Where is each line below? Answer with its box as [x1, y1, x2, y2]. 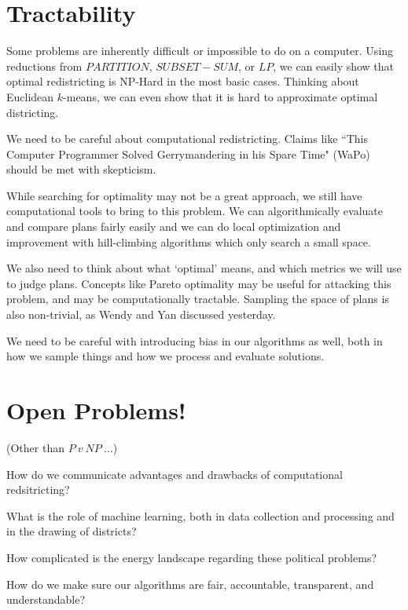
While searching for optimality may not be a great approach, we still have [6, 187, 362, 203]
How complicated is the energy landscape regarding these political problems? [6, 549, 377, 565]
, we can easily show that [273, 57, 395, 74]
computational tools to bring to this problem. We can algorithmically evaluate [6, 203, 384, 219]
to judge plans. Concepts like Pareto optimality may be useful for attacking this [6, 275, 391, 291]
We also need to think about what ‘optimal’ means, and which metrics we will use [6, 260, 402, 276]
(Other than [6, 439, 64, 455]
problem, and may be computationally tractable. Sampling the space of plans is [6, 290, 389, 307]
